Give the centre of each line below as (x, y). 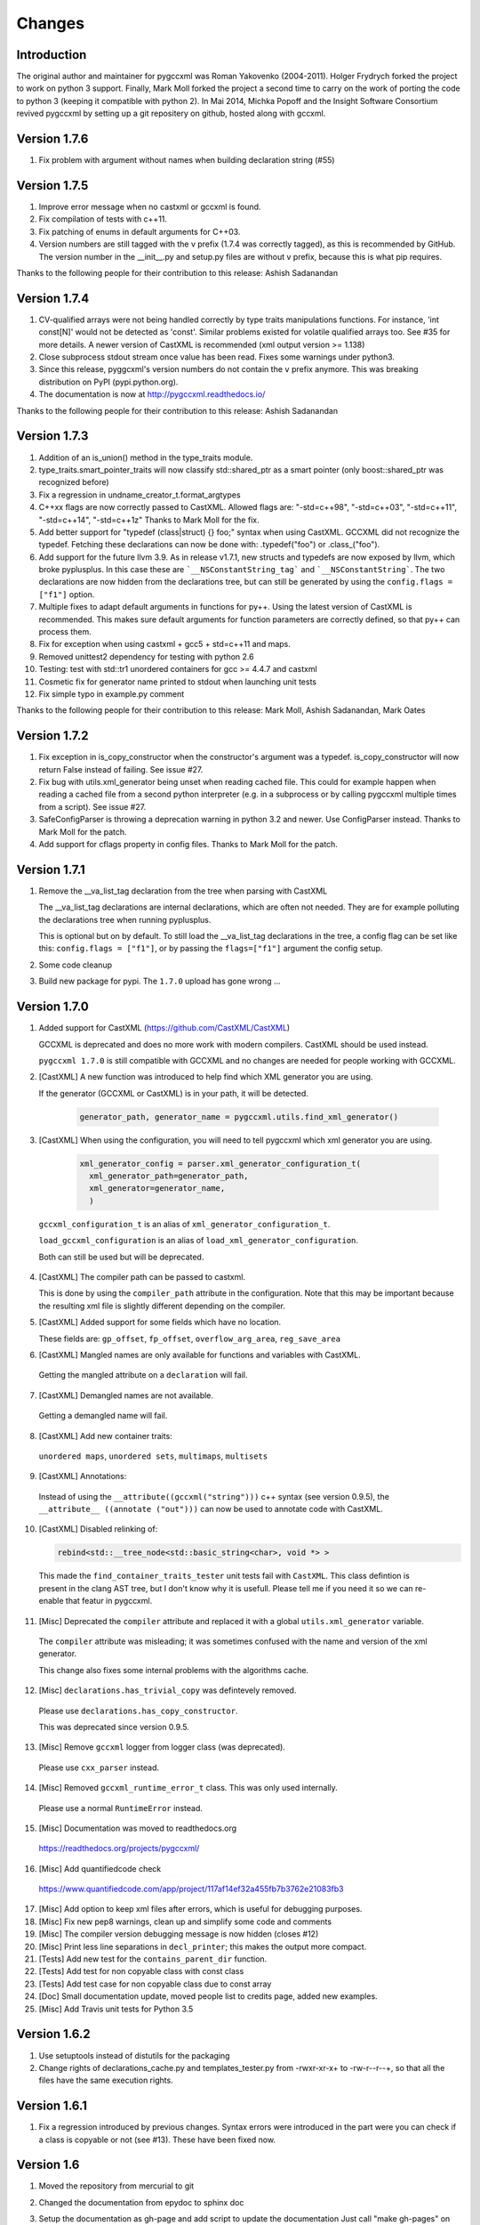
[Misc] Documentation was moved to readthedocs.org (138, 1828)
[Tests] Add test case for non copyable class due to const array (155, 1984)
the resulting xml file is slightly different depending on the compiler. (162, 1306)
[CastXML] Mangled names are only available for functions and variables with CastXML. (200, 1355)
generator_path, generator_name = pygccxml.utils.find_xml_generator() (239, 1117)
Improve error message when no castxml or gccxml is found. (150, 207)
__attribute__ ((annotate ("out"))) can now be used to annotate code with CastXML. (211, 1509)
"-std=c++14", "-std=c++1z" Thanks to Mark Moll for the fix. (149, 520)
